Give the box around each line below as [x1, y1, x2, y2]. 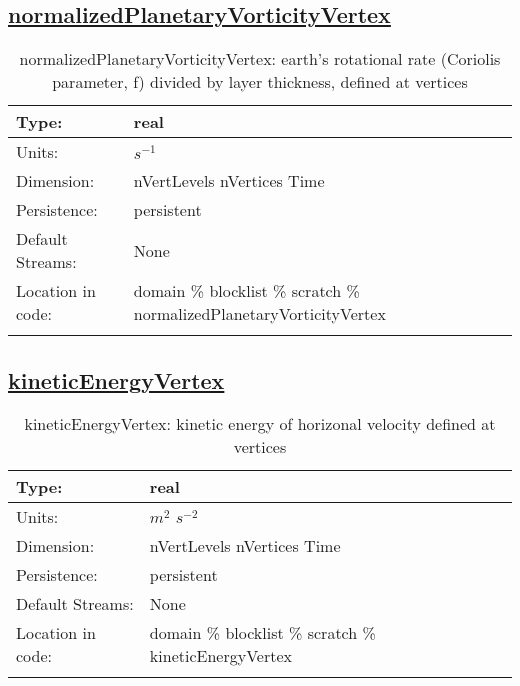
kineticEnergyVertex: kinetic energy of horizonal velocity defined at [24, 412, 496, 436]
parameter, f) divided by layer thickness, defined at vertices [52, 70, 468, 94]
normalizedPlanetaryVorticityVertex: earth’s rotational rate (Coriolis [19, 47, 501, 71]
